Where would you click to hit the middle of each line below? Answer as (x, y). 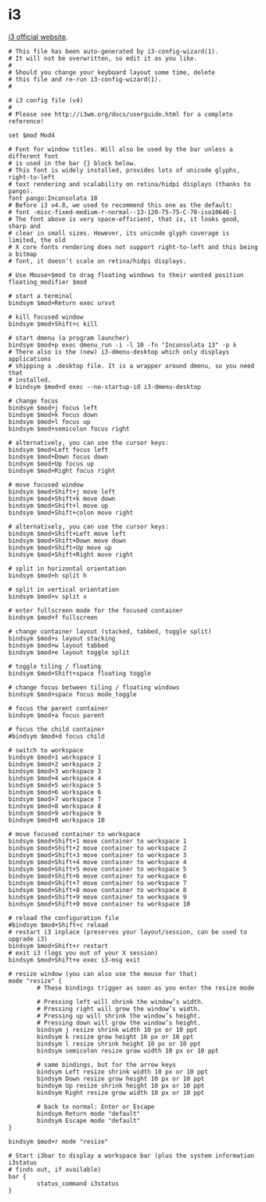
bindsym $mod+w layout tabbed (59, 645)
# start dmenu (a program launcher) (69, 338)
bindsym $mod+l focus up (49, 422)
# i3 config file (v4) (46, 100)
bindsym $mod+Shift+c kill (53, 324)
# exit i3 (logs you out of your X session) (83, 953)
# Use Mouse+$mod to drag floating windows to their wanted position (126, 275)
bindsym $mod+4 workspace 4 (55, 778)
